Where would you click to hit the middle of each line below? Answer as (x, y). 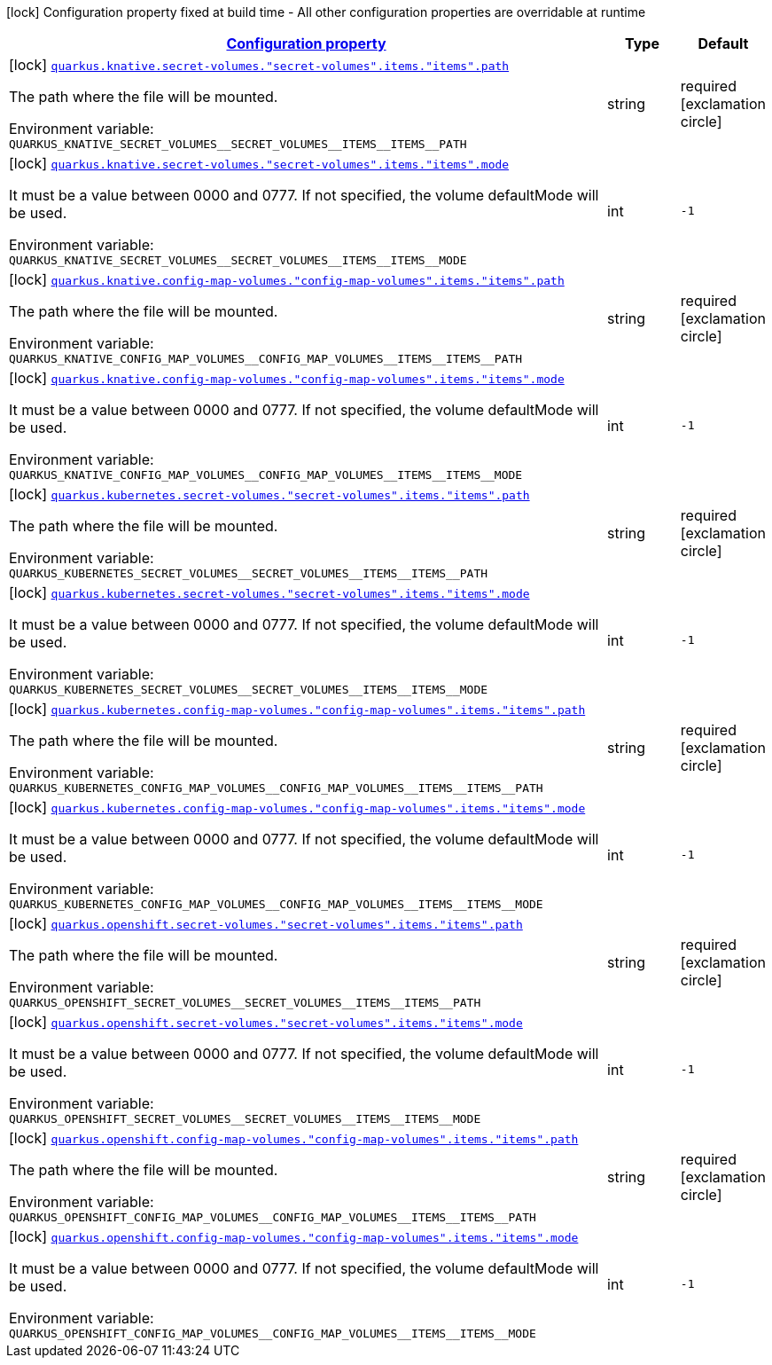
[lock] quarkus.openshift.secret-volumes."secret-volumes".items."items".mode (266, 1022)
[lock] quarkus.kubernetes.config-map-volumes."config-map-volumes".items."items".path (297, 709)
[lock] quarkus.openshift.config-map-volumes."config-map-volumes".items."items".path (294, 1138)
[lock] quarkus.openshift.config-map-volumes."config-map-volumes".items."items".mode (294, 1236)
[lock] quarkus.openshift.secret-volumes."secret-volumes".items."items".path (266, 923)
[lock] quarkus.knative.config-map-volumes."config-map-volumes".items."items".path (287, 279)
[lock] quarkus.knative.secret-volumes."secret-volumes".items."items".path (259, 65)
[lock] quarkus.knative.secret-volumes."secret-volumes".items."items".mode (259, 163)
